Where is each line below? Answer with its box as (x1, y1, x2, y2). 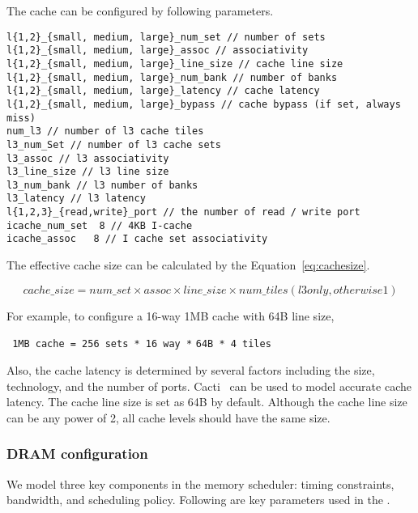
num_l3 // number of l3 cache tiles (6, 125, 204, 138)
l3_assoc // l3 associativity (6, 152, 169, 164)
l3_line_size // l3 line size (6, 166, 169, 178)
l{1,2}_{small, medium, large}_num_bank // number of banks (6, 71, 338, 83)
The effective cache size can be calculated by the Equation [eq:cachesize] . (6, 256, 370, 273)
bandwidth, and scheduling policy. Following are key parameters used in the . (6, 491, 390, 508)
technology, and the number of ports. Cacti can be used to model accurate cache (6, 377, 412, 394)
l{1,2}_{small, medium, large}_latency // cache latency (6, 85, 320, 97)
